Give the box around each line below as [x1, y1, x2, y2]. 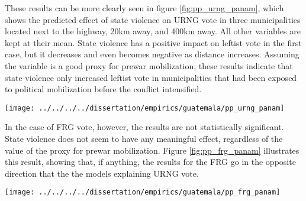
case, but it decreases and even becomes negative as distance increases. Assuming [5, 48, 299, 60]
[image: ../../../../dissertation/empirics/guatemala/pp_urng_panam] [5, 103, 285, 112]
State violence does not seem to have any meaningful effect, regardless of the [5, 132, 283, 144]
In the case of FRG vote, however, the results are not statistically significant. [5, 121, 284, 133]
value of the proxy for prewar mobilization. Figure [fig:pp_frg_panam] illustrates [5, 144, 299, 156]
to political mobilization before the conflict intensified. [5, 83, 202, 95]
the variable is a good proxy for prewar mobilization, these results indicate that [5, 59, 293, 72]
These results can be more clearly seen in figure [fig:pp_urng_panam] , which [5, 2, 284, 14]
